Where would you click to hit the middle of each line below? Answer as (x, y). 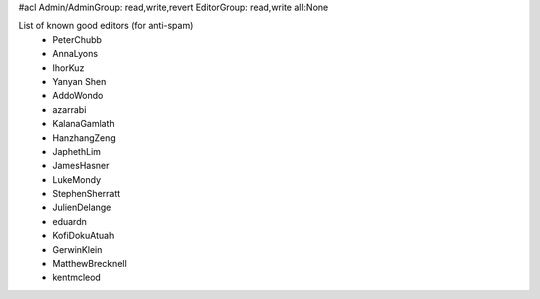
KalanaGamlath (83, 124)
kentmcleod (77, 277)
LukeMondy (77, 179)
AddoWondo (78, 96)
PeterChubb (77, 39)
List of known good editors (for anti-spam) (106, 26)
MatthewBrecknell (89, 264)
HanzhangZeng (84, 137)
